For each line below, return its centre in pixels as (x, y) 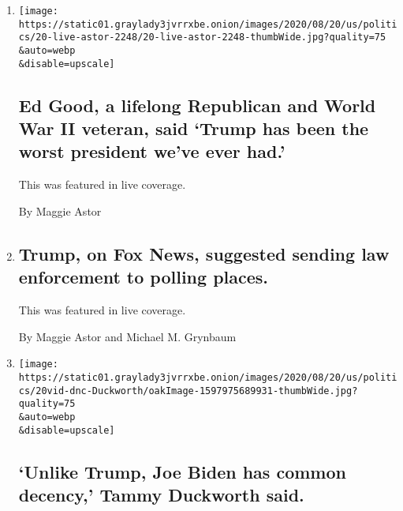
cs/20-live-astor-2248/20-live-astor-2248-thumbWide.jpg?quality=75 (202, 38)
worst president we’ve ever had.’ (152, 151)
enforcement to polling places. (144, 277)
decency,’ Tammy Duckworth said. (161, 494)
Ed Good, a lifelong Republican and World (197, 105)
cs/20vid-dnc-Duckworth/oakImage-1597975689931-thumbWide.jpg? (188, 391)
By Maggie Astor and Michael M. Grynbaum (127, 336)
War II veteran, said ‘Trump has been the (194, 128)
